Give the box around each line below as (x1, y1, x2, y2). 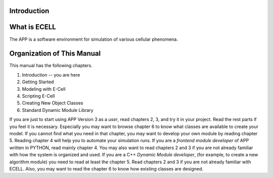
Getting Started (22, 79, 54, 85)
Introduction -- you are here (22, 72, 80, 78)
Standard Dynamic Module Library (22, 107, 94, 113)
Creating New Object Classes (22, 100, 83, 106)
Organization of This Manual (9, 49, 101, 58)
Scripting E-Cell (22, 93, 55, 99)
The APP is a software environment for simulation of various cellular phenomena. (9, 36, 178, 42)
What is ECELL (9, 23, 56, 31)
